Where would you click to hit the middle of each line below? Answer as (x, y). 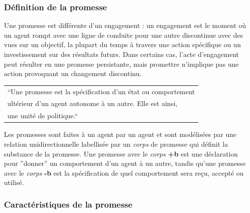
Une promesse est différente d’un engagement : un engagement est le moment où (125, 25)
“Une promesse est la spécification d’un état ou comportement (101, 91)
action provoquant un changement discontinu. (73, 73)
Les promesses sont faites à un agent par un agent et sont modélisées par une (120, 134)
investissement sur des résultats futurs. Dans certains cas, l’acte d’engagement (122, 54)
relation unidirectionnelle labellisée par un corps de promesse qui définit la (116, 144)
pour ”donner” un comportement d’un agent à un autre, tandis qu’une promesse (125, 163)
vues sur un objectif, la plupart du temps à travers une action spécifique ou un (123, 44)
